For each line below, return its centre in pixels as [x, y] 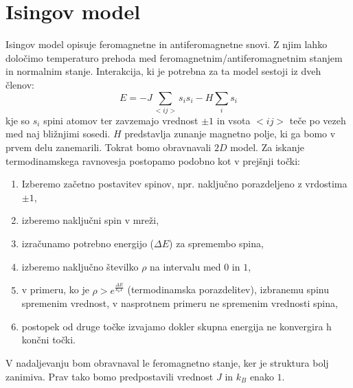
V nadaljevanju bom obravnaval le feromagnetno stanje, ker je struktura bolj [167, 363]
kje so [18, 120]
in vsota [234, 120]
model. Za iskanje [267, 147]
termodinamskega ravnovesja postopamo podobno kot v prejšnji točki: [153, 160]
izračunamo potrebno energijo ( [88, 243]
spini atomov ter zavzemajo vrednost [121, 120]
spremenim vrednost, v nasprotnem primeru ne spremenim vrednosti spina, [180, 303]
